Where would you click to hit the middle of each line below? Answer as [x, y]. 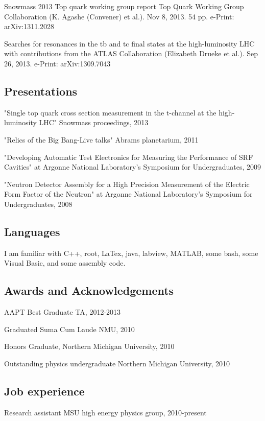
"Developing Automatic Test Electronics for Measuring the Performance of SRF [129, 157]
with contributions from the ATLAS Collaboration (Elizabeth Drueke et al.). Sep [131, 53]
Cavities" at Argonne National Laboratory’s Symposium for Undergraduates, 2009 [133, 167]
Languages [32, 231]
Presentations [41, 91]
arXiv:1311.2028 [29, 26]
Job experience [44, 391]
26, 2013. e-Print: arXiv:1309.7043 [57, 63]
